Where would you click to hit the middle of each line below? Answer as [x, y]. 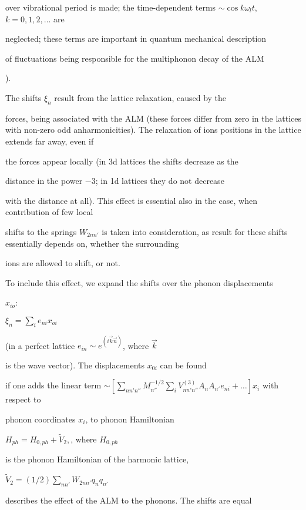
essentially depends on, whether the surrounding [92, 243]
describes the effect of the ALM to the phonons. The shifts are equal [129, 500]
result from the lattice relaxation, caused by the [140, 97]
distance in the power [44, 181]
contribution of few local [49, 212]
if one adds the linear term [53, 385]
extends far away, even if [50, 141]
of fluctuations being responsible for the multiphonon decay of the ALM [135, 58]
